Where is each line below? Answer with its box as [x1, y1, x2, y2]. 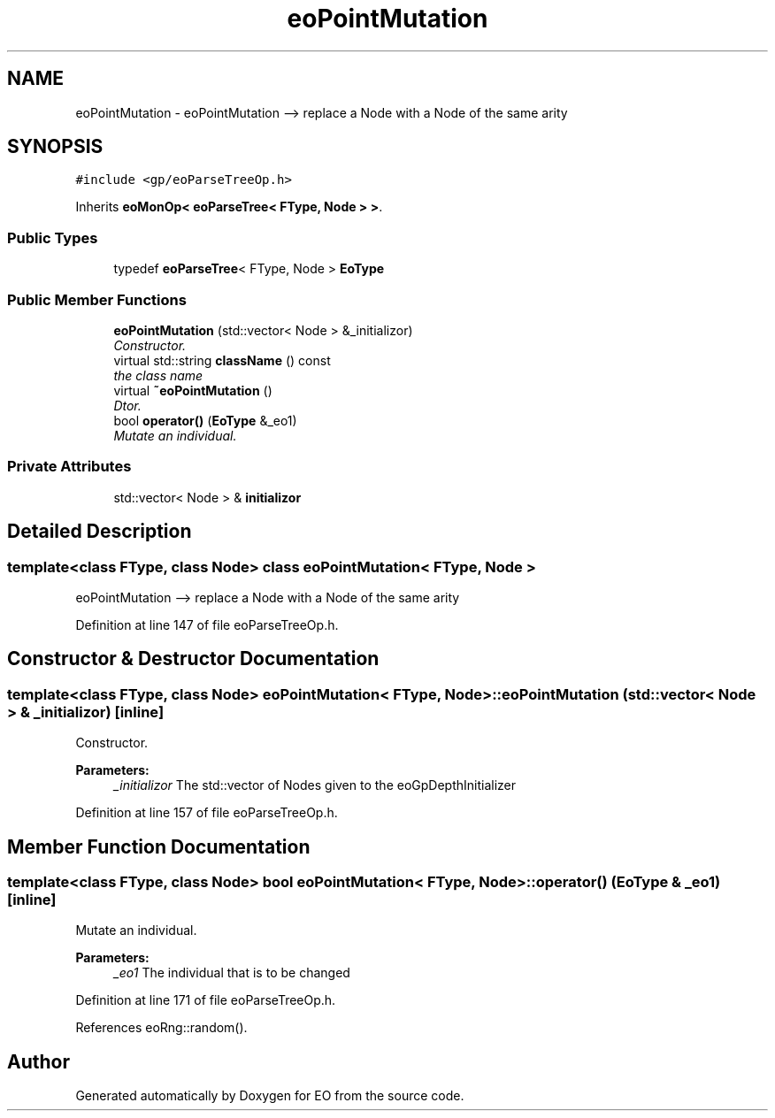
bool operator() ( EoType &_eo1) [113, 412, 297, 428]
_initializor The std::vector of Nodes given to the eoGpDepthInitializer [113, 777, 516, 793]
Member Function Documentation [7, 835, 311, 858]
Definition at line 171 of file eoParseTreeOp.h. [75, 992, 336, 1008]
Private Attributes [7, 457, 132, 476]
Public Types [7, 228, 98, 247]
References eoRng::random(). [75, 1020, 248, 1036]
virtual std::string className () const [113, 352, 331, 368]
